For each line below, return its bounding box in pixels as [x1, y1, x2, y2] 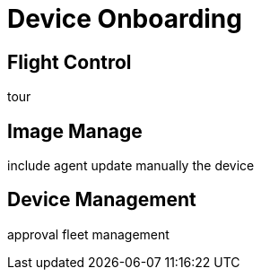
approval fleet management [7, 226, 170, 242]
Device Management [7, 188, 196, 212]
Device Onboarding [7, 4, 242, 34]
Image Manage [7, 119, 143, 143]
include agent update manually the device [7, 158, 255, 174]
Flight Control [7, 50, 132, 74]
